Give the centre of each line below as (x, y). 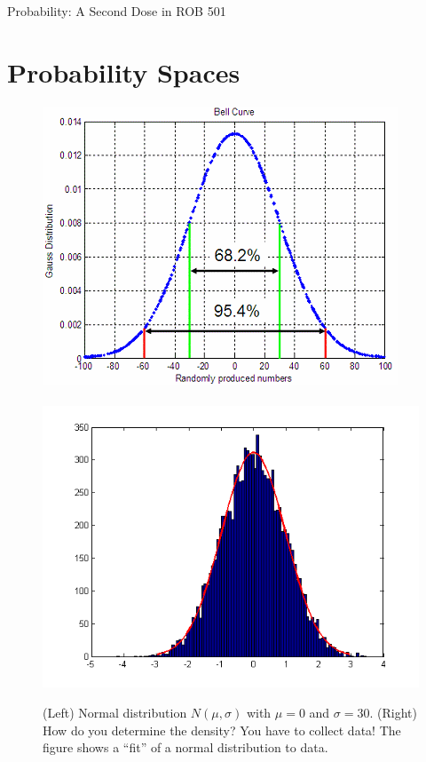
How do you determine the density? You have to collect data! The (222, 730)
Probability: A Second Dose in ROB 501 (117, 11)
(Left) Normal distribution (115, 712)
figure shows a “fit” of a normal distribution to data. (185, 747)
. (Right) (393, 712)
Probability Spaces (124, 71)
